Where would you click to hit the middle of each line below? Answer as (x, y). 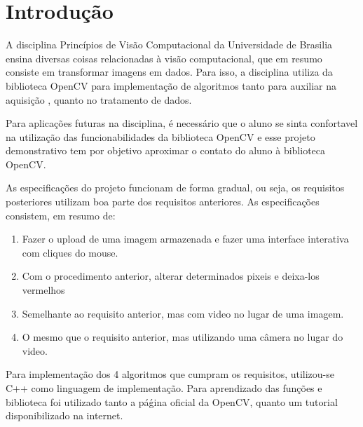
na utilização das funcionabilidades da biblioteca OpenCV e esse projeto (160, 136)
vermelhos (43, 290)
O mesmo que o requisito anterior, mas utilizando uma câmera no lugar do (183, 337)
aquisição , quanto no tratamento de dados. (99, 99)
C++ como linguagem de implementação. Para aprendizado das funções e (164, 388)
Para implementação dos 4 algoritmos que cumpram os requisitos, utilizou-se (170, 374)
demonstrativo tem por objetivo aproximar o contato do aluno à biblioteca (166, 150)
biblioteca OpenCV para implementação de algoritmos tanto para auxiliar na (171, 85)
